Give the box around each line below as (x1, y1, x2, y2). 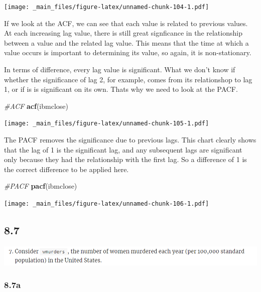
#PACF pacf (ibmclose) (4, 181, 77, 191)
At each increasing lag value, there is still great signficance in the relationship (4, 28, 242, 38)
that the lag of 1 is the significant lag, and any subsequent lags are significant (4, 144, 242, 155)
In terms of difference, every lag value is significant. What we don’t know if (4, 64, 235, 75)
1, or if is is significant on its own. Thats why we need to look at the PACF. (4, 84, 238, 94)
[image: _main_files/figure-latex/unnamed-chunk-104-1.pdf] (4, 4, 209, 11)
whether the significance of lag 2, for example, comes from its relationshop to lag (4, 74, 252, 84)
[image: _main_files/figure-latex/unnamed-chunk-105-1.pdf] (4, 120, 209, 127)
